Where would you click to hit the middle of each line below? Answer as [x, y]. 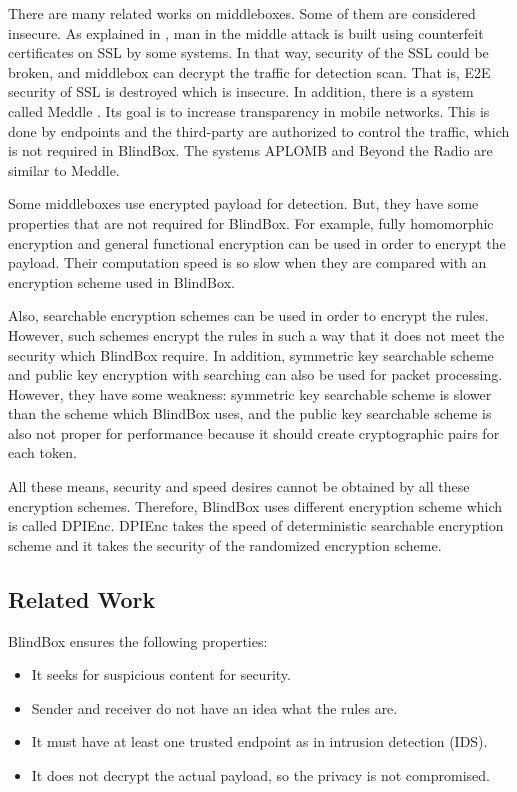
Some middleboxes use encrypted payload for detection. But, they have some [243, 203]
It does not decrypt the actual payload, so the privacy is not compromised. [260, 775]
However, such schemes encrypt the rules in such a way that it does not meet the [256, 334]
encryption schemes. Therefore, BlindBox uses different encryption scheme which [255, 505]
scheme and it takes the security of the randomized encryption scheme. [225, 544]
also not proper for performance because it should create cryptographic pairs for [254, 432]
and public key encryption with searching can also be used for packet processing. [255, 374]
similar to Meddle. [64, 169]
